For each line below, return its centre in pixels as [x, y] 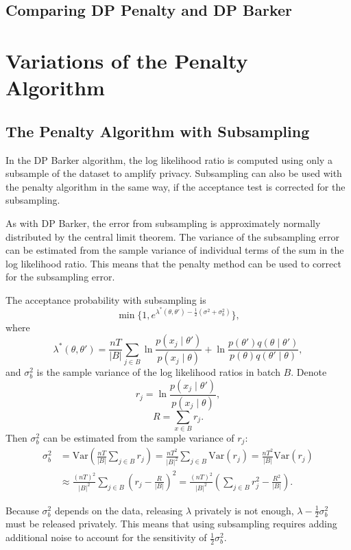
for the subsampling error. [60, 277]
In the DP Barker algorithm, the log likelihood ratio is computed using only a [169, 159]
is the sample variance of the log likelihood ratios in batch [158, 372]
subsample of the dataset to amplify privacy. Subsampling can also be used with [174, 173]
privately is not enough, [244, 510]
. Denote [309, 372]
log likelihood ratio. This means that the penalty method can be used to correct [173, 263]
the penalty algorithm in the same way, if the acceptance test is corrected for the [175, 186]
